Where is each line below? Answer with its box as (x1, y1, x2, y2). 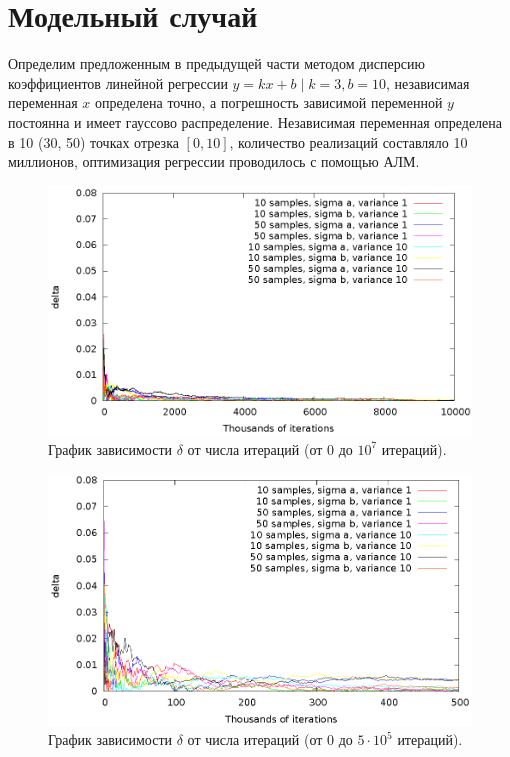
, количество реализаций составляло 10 (229, 131, 468, 152)
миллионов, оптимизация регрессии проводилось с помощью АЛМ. (8, 151, 420, 172)
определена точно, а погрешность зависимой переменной (94, 92, 443, 113)
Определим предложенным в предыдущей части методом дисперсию (8, 53, 425, 74)
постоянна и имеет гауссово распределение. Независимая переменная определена (8, 111, 503, 132)
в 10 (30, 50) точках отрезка (8, 131, 179, 152)
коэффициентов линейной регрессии (8, 72, 228, 93)
